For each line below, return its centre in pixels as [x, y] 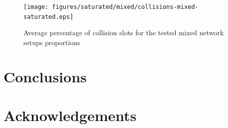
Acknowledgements [70, 115]
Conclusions [45, 76]
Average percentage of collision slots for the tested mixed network [124, 32]
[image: [36, 7]
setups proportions [52, 42]
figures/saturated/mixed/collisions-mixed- [125, 7]
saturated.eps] [49, 17]
